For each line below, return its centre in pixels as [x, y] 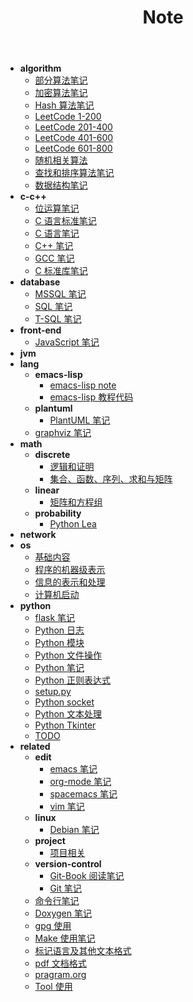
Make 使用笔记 [65, 938]
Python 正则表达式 [73, 680]
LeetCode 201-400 [73, 127]
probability [58, 513]
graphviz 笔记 [63, 433]
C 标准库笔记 [61, 271]
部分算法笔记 [61, 80]
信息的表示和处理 [70, 582]
